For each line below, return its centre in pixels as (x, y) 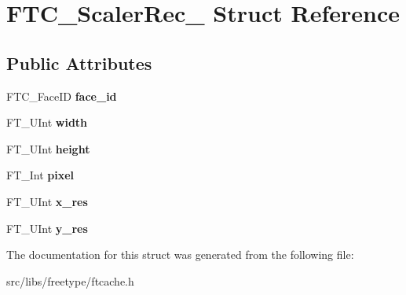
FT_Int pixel (40, 175)
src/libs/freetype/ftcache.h (70, 280)
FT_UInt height (48, 148)
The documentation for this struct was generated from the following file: (180, 254)
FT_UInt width (47, 122)
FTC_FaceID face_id (62, 96)
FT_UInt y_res (47, 228)
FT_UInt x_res (47, 201)
